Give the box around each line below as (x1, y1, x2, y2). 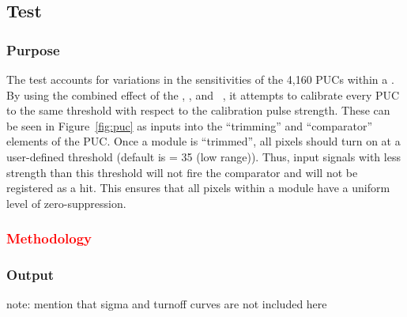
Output (6, 265, 55, 285)
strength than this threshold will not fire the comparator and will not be (6, 164, 358, 180)
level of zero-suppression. (6, 194, 126, 211)
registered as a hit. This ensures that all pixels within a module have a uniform (6, 179, 390, 196)
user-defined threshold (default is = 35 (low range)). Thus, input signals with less (6, 148, 401, 164)
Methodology (6, 228, 92, 248)
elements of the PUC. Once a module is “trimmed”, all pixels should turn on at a (6, 133, 401, 149)
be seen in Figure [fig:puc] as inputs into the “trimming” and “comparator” (6, 117, 373, 134)
